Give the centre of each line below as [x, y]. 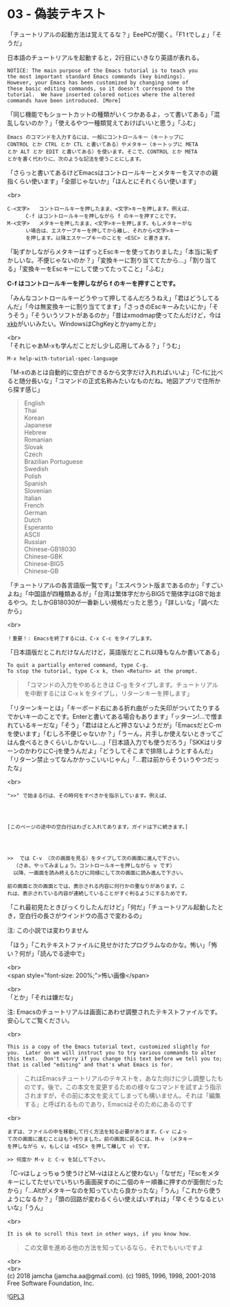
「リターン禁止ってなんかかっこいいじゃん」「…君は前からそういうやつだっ [113, 759]
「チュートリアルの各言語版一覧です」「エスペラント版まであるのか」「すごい [115, 585]
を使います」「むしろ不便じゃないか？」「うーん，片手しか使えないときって [112, 734]
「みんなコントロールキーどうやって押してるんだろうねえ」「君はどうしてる [113, 298]
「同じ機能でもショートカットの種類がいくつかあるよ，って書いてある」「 [111, 114]
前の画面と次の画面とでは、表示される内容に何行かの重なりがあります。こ [96, 886]
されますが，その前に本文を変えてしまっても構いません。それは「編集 [122, 1095]
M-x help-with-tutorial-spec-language [62, 359]
